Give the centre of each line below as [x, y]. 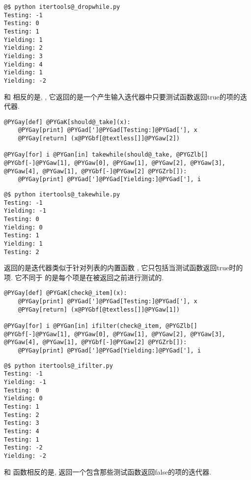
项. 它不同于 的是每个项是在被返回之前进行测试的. [84, 277]
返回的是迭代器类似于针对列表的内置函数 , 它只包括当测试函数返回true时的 [124, 268]
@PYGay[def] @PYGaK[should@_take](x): [67, 122]
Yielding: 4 [23, 64]
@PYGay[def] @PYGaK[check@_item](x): [66, 293]
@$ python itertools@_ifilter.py [58, 366]
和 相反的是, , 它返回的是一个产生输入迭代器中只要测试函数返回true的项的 [122, 96]
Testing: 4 [22, 431]
